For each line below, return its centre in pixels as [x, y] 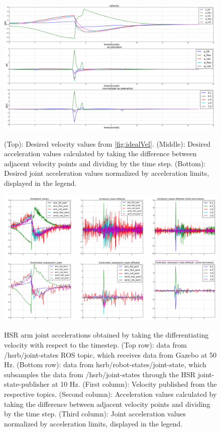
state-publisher [27, 384]
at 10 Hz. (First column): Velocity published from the [134, 384]
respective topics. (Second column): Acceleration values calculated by [111, 394]
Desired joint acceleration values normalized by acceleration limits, [107, 173]
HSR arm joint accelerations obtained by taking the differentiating [106, 335]
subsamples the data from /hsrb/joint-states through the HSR [100, 374]
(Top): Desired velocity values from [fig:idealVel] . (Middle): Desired [107, 143]
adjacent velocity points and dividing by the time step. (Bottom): [105, 163]
